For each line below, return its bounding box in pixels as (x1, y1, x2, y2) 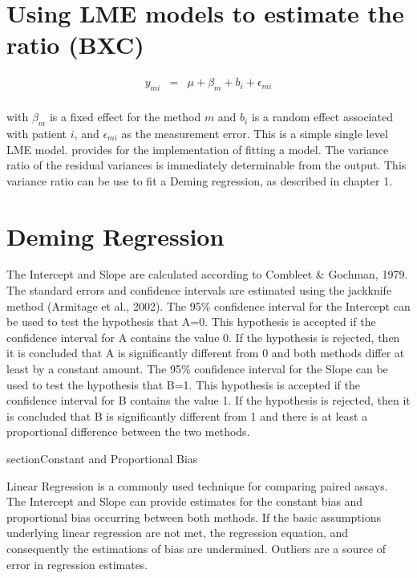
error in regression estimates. (6, 556, 148, 572)
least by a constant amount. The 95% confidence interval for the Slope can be (6, 360, 388, 377)
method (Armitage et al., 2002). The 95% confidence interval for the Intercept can (6, 297, 411, 314)
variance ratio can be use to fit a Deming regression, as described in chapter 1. (6, 172, 393, 189)
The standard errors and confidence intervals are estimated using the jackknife (6, 282, 392, 299)
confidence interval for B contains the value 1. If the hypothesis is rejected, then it (6, 392, 411, 409)
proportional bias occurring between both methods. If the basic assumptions (6, 508, 381, 525)
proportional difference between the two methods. (6, 423, 250, 440)
